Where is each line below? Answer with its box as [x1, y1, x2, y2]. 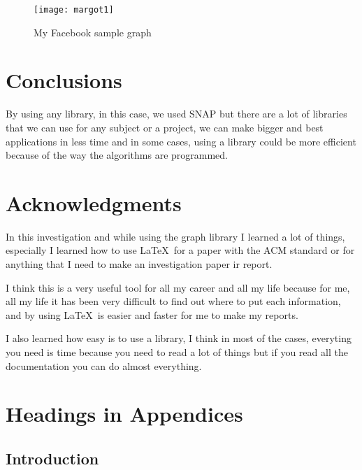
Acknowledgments [6, 188, 182, 217]
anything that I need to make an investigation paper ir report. [6, 257, 273, 271]
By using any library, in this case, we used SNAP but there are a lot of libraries [6, 106, 347, 121]
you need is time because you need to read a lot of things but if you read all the [6, 345, 348, 359]
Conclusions [6, 66, 122, 94]
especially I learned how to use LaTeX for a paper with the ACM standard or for [6, 243, 355, 257]
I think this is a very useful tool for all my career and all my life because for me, [6, 280, 350, 294]
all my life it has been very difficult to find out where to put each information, [6, 294, 341, 308]
